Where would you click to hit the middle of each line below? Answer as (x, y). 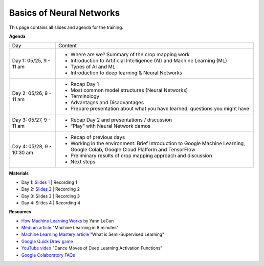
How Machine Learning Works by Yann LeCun (68, 221)
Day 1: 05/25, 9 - (31, 61)
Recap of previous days (98, 137)
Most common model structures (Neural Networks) (129, 90)
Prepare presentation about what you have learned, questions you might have (160, 109)
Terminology (85, 96)
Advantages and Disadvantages (107, 103)
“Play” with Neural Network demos (110, 126)
